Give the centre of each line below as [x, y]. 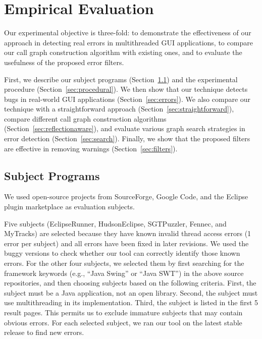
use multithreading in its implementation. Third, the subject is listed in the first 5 [131, 302]
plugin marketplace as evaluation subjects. [69, 207]
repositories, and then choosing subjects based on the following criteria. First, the [130, 283]
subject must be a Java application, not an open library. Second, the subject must [131, 292]
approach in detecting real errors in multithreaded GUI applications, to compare [128, 42]
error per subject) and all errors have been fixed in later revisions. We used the [126, 243]
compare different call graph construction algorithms [85, 118]
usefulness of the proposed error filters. [64, 62]
